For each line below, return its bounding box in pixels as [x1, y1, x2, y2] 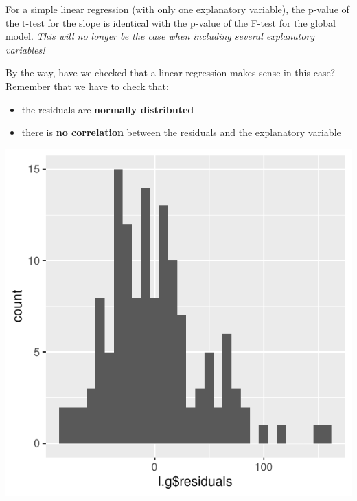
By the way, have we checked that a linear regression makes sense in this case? [5, 65, 336, 80]
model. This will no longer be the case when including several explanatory [5, 29, 315, 43]
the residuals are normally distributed [21, 102, 194, 116]
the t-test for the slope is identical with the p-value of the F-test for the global [5, 15, 336, 30]
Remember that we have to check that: [5, 78, 169, 93]
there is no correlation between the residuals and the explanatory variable [21, 125, 341, 140]
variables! [5, 42, 45, 56]
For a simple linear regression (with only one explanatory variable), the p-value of [5, 2, 349, 16]
